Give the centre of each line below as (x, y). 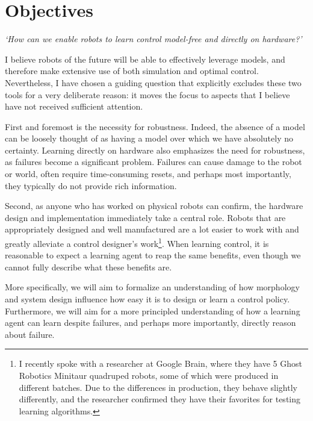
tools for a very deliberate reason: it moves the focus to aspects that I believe (147, 94)
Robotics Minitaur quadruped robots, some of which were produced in (149, 376)
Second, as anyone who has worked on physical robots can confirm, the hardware (154, 206)
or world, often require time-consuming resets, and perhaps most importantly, (148, 174)
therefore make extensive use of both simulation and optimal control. (132, 71)
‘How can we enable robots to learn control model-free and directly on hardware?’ (153, 39)
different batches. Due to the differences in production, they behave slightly (158, 387)
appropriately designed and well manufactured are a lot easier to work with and (152, 229)
